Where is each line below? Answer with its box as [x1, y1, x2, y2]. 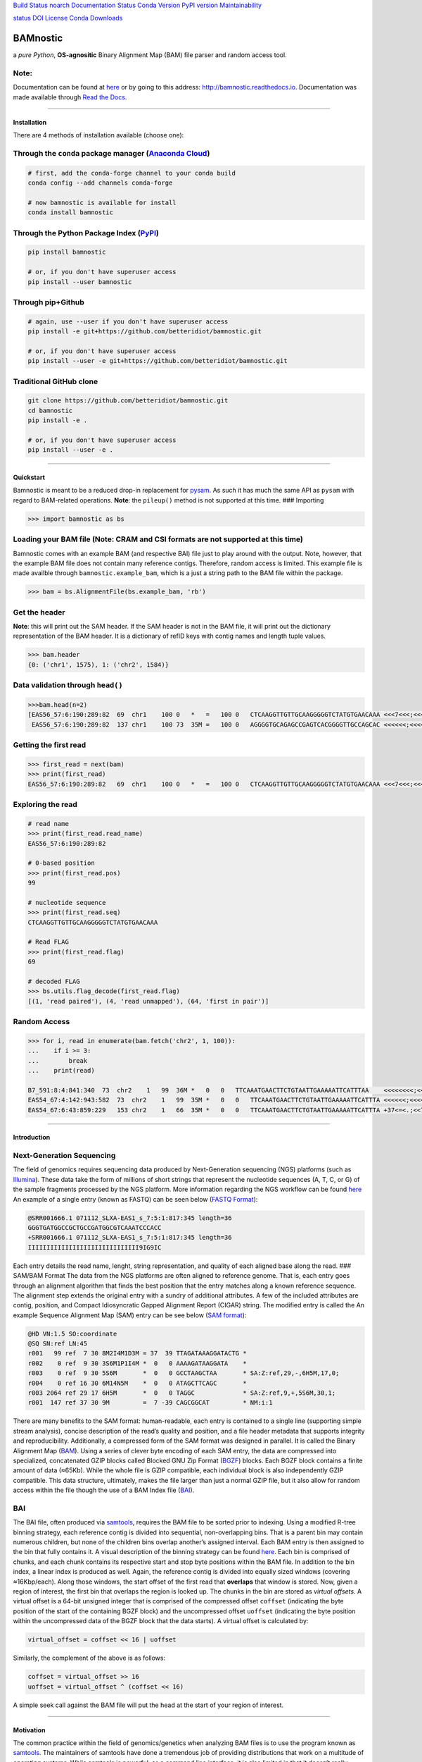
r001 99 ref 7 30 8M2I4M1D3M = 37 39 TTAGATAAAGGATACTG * [27, 1350, 247, 1357]
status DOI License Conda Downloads [13, 14, 123, 23]
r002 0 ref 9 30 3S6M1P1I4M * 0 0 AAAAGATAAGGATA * [27, 1359, 247, 1367]
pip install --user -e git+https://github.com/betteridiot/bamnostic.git [27, 357, 288, 365]
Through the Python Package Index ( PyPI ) [13, 228, 160, 238]
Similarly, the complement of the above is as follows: [13, 1653, 166, 1663]
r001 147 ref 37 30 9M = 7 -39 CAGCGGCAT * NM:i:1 [27, 1399, 273, 1407]
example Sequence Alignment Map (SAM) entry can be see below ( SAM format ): [13, 1311, 247, 1319]
